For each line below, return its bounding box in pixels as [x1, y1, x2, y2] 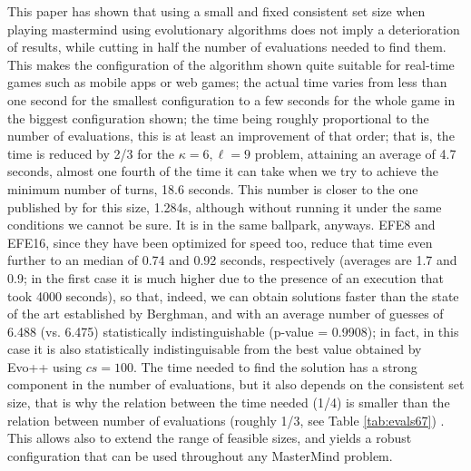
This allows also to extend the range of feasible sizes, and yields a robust [7, 428, 412, 447]
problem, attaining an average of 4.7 [254, 143, 456, 162]
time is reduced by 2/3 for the [7, 143, 175, 162]
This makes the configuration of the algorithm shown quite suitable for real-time [7, 54, 455, 74]
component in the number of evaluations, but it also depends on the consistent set [7, 375, 465, 394]
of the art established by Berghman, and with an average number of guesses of [7, 304, 444, 323]
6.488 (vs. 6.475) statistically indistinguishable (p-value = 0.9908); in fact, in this [7, 321, 459, 340]
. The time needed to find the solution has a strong [132, 357, 417, 376]
